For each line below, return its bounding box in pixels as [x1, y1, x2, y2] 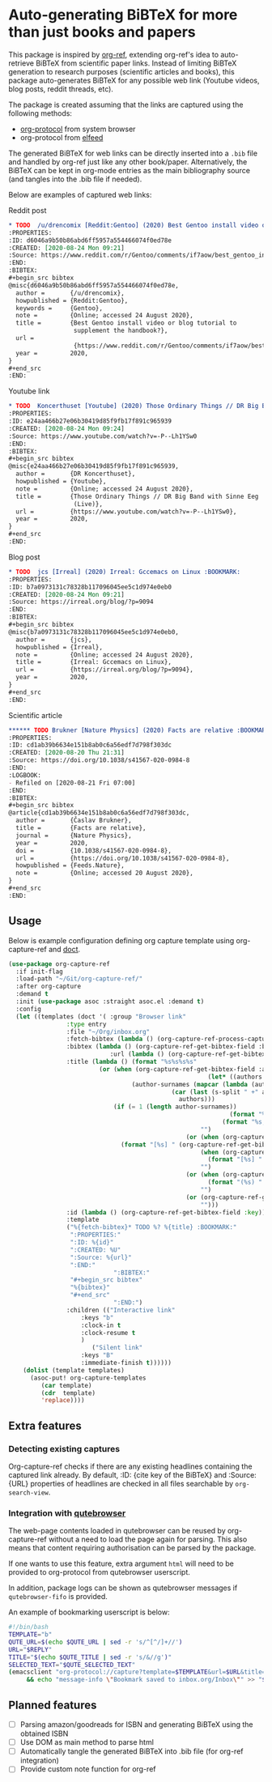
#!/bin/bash [8, 1623, 49, 1631]
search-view [8, 1488, 49, 1497]
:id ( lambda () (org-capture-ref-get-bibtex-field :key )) [66, 1208, 266, 1216]
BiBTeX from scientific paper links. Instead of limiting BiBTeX [36, 58, 237, 68]
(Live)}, [73, 500, 104, 508]
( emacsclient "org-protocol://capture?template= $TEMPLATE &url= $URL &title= [8, 1668, 266, 1677]
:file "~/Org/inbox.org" [66, 1027, 151, 1036]
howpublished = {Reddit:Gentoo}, [15, 296, 129, 304]
